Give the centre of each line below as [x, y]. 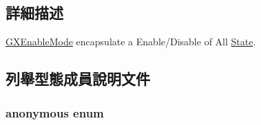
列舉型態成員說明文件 [78, 79]
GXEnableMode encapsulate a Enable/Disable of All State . [131, 42]
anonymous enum [55, 112]
